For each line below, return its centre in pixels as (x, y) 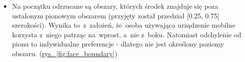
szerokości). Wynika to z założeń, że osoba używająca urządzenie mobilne (124, 25)
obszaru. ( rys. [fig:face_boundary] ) (65, 53)
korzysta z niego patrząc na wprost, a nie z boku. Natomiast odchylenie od (127, 34)
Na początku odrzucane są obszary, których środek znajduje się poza (115, 6)
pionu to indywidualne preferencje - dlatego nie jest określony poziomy (118, 44)
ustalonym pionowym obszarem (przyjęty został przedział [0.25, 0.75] (116, 15)
